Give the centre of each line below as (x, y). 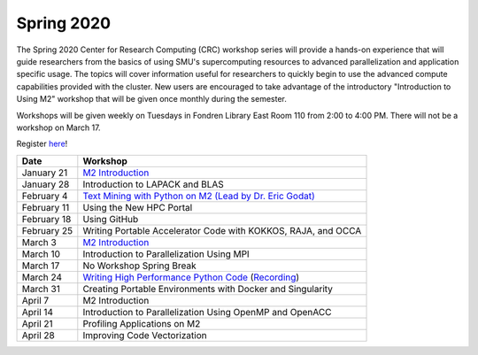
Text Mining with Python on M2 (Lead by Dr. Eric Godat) (199, 196)
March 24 (42, 277)
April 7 (35, 300)
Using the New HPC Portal (138, 207)
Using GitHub (111, 219)
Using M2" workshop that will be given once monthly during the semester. (152, 99)
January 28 (46, 184)
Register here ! (42, 144)
